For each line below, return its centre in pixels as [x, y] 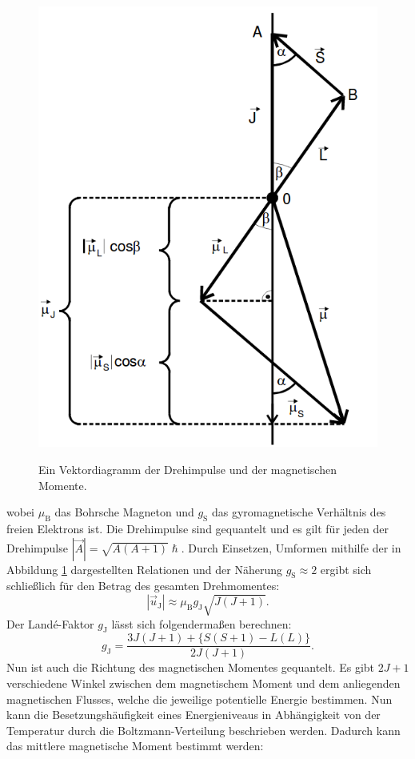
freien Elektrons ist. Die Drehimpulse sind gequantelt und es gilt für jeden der [198, 528]
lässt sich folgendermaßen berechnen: [202, 623]
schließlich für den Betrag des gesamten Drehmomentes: [143, 586]
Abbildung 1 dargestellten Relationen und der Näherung [145, 569]
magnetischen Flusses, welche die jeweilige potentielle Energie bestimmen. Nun [200, 699]
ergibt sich [346, 569]
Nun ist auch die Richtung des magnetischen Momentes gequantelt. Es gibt [191, 667]
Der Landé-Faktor [50, 623]
